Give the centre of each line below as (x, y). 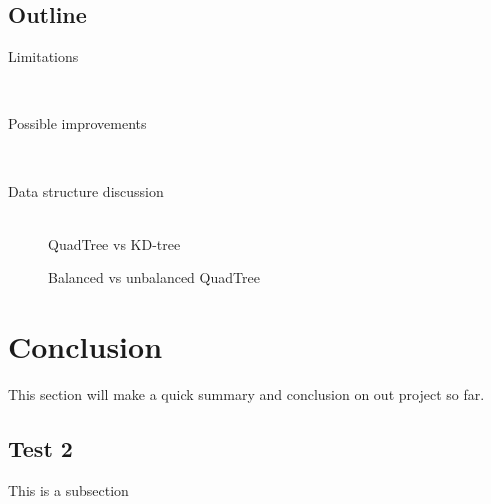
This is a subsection (68, 489)
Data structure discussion (86, 190)
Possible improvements (77, 123)
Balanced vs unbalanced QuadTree (154, 277)
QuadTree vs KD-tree (114, 243)
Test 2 (40, 448)
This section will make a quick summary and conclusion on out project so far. (246, 394)
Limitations (43, 56)
